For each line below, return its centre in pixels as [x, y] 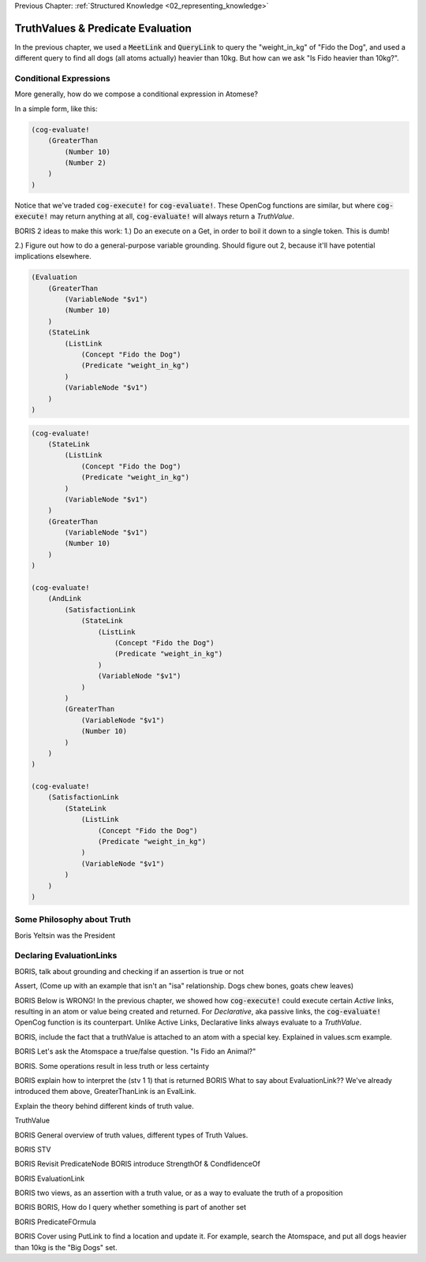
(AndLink [65, 599]
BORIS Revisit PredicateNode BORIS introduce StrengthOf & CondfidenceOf [137, 1164]
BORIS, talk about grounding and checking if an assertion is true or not [129, 971]
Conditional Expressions [62, 79]
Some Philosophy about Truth [73, 920]
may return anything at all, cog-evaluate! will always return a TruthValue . [172, 216]
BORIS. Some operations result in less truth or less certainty [112, 1066]
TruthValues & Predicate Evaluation [103, 28]
